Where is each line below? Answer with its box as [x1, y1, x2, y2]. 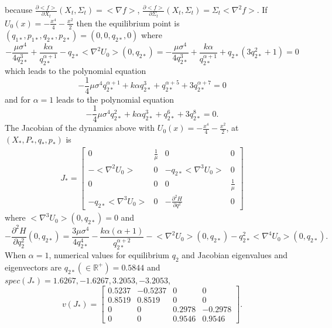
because [5, 4, 33, 15]
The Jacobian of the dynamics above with [5, 121, 155, 134]
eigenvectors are [5, 261, 61, 273]
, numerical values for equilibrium [49, 248, 170, 261]
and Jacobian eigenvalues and [182, 248, 288, 261]
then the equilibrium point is [76, 16, 180, 29]
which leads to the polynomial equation [5, 65, 146, 76]
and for [5, 93, 31, 105]
